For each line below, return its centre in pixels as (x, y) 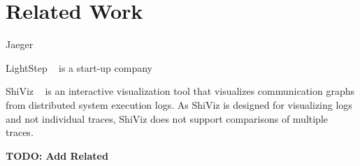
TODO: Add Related (57, 155)
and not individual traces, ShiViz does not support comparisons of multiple (167, 118)
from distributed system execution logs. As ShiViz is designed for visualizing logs (179, 104)
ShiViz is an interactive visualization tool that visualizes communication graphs (180, 91)
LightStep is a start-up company (79, 67)
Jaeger (20, 44)
